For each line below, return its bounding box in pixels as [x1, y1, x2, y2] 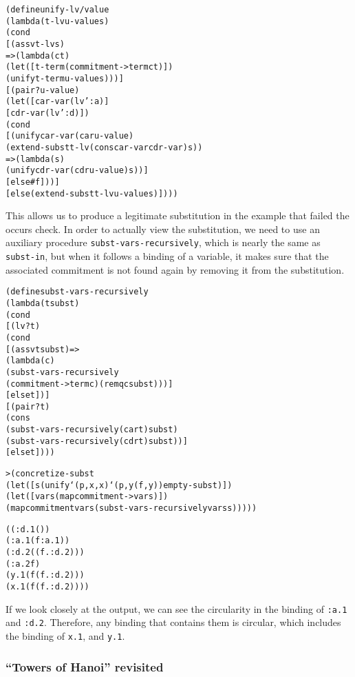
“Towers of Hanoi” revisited [6, 658, 164, 675]
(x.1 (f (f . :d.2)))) [6, 582, 89, 592]
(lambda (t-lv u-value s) [6, 16, 109, 26]
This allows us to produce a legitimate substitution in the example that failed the [6, 208, 349, 223]
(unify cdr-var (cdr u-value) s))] [6, 165, 149, 176]
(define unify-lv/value [6, 5, 109, 14]
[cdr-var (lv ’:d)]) [6, 108, 89, 118]
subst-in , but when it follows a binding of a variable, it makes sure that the [6, 249, 329, 263]
